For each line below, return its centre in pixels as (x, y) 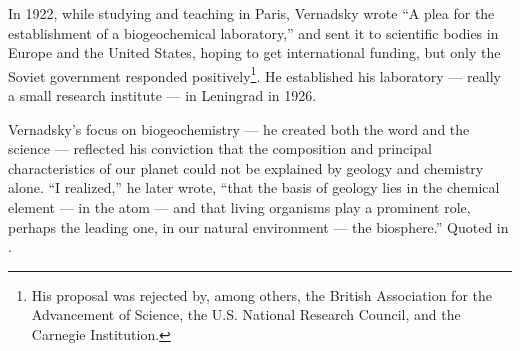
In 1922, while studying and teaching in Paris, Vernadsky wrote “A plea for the (251, 13)
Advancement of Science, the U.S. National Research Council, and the (246, 314)
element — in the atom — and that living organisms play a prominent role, (239, 207)
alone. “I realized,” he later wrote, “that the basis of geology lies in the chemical (254, 187)
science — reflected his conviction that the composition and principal (220, 148)
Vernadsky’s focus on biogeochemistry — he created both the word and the (239, 128)
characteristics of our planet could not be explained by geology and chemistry (246, 167)
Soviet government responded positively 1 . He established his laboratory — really (254, 74)
